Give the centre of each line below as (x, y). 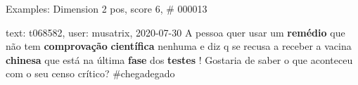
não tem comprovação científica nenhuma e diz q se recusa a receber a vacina (179, 46)
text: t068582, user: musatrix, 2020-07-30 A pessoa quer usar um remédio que (175, 32)
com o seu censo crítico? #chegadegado (90, 73)
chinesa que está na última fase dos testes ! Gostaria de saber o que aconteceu (179, 59)
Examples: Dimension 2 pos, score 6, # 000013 (107, 8)
